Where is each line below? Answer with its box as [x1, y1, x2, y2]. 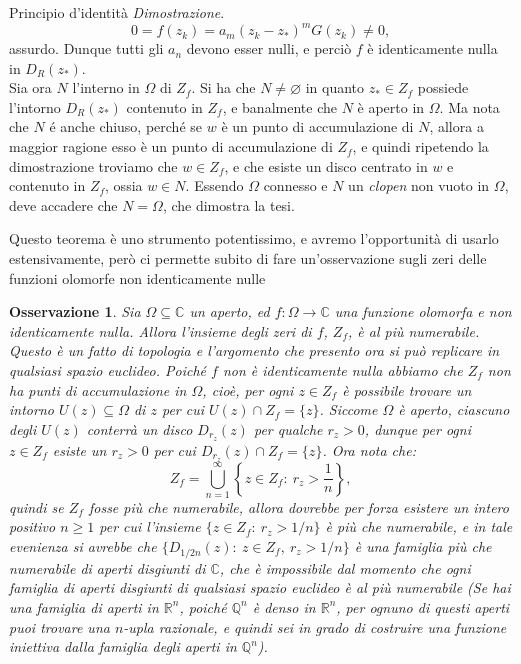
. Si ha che [191, 77, 256, 98]
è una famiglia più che [354, 536, 492, 557]
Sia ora [9, 77, 52, 98]
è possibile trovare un [342, 379, 472, 400]
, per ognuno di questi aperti [336, 596, 510, 617]
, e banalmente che [222, 96, 337, 117]
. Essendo [185, 175, 244, 196]
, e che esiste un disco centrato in [224, 155, 428, 176]
